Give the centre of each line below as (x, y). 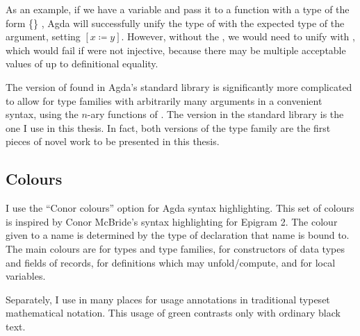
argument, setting (43, 36)
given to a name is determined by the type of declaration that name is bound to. (178, 235)
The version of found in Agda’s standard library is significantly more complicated (179, 86)
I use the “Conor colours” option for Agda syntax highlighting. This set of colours (180, 208)
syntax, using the (42, 114)
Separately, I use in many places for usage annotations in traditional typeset (168, 299)
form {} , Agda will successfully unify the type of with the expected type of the (175, 23)
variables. (26, 276)
